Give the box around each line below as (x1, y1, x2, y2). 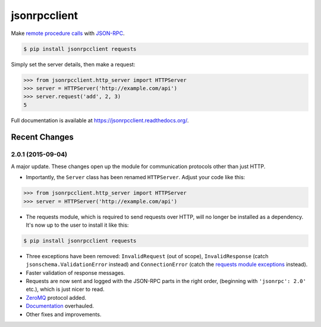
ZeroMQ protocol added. (26, 294, 87, 301)
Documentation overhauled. (26, 303, 95, 310)
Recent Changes (11, 132, 74, 142)
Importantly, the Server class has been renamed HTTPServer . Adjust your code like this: (26, 174, 246, 181)
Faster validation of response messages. (26, 269, 125, 276)
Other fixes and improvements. (26, 310, 102, 318)
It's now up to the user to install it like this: (26, 221, 129, 228)
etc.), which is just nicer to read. (26, 285, 105, 293)
